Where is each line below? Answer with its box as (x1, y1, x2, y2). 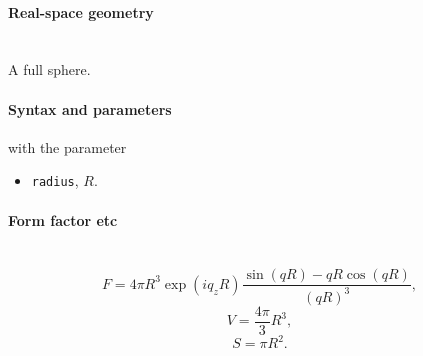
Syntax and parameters (8, 98, 172, 119)
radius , (31, 170, 79, 191)
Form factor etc (8, 209, 118, 230)
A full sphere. (8, 59, 91, 80)
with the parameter (8, 136, 127, 157)
